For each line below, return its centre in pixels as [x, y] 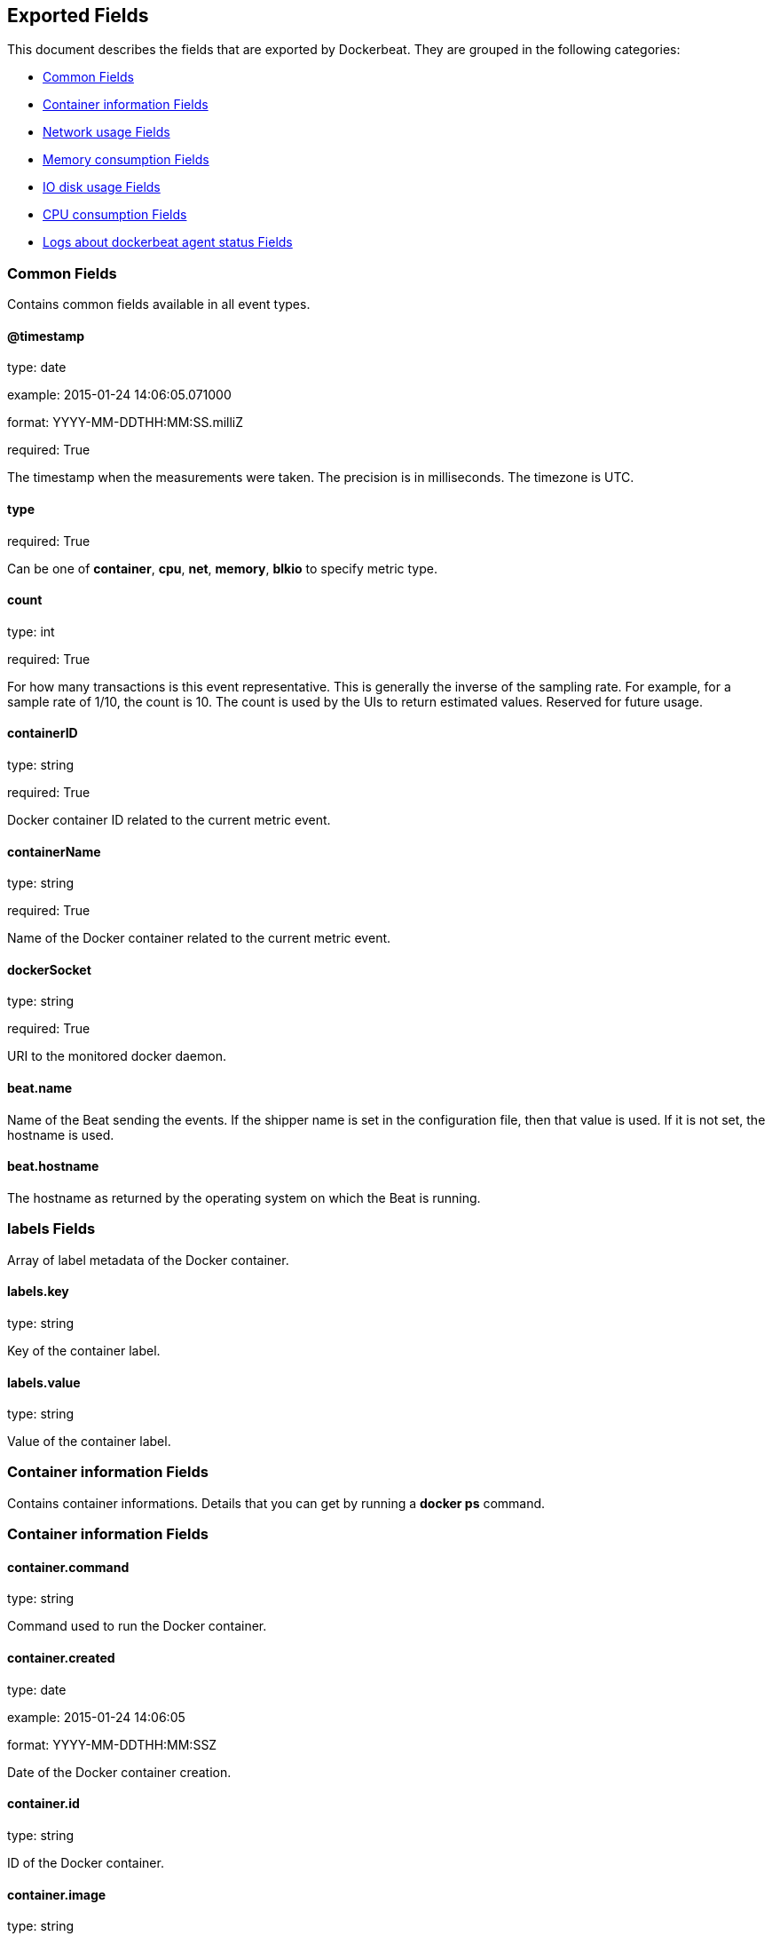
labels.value [44, 1382]
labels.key [38, 1292]
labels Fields [51, 1229]
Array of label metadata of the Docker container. [148, 1260]
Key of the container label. [84, 1350]
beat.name [40, 1088]
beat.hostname [53, 1166]
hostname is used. [61, 1134]
